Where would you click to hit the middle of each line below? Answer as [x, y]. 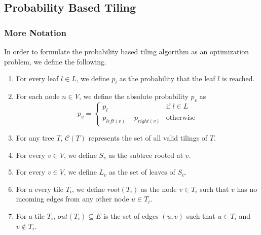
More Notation [35, 32]
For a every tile [40, 189]
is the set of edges [131, 215]
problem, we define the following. [55, 61]
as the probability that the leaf [167, 78]
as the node [159, 189]
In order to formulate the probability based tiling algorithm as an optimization [127, 51]
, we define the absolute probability [134, 96]
